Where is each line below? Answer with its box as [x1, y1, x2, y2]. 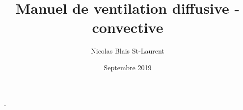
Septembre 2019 [104, 62, 152, 72]
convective [92, 17, 163, 37]
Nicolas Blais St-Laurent [91, 46, 164, 56]
